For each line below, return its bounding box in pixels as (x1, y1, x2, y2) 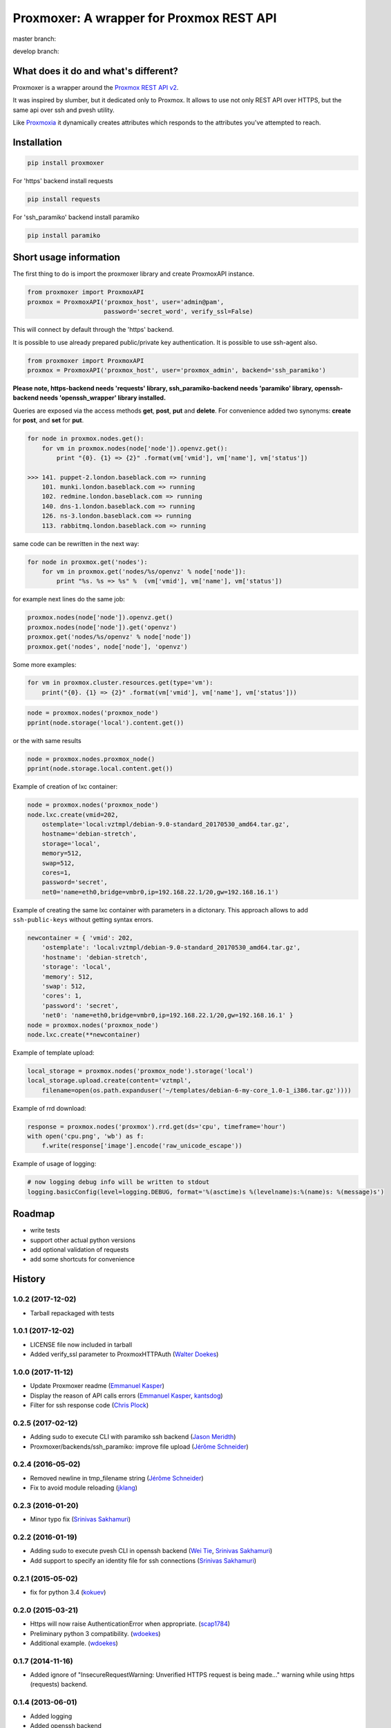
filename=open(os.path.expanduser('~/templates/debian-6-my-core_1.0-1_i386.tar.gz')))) (41, 1086, 352, 1094)
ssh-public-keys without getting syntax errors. (12, 916, 153, 924)
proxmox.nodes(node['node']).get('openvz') (27, 623, 178, 631)
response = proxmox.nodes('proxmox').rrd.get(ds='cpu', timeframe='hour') (27, 1123, 287, 1130)
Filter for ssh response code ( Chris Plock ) (30, 1401, 149, 1409)
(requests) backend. (30, 1680, 88, 1689)
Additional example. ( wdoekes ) (30, 1639, 119, 1647)
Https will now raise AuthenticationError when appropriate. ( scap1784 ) (30, 1619, 231, 1628)
